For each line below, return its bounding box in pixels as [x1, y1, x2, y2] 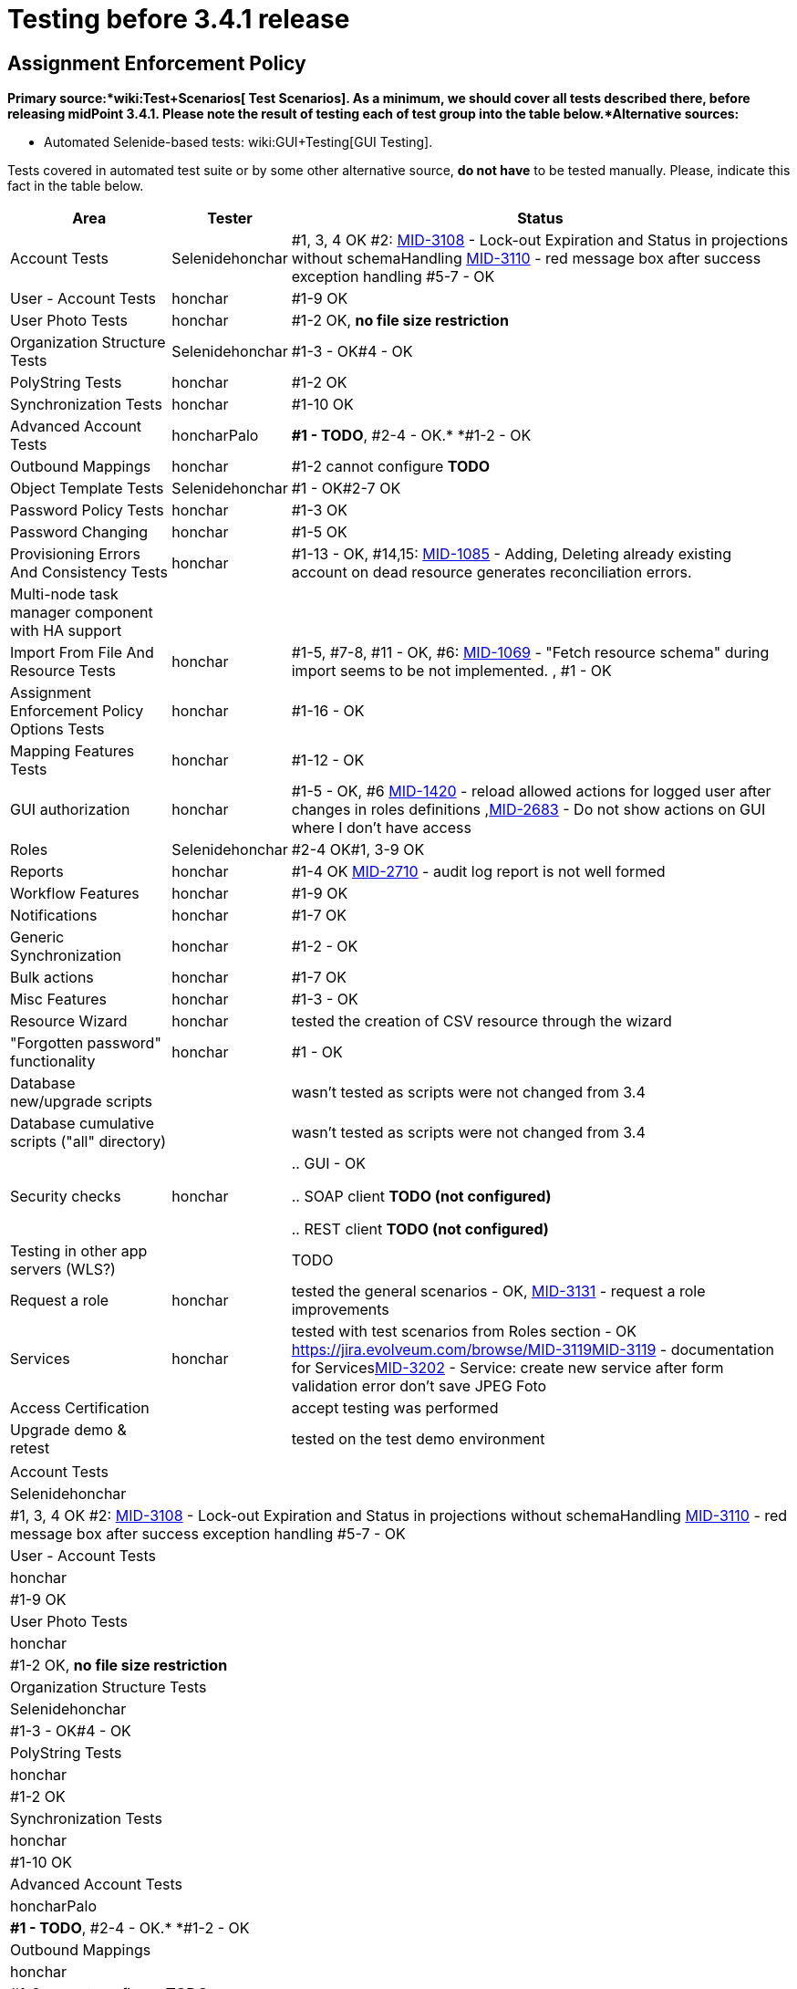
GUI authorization [10, 800, 130, 819]
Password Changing [10, 523, 149, 542]
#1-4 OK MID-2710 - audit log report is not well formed [291, 862, 666, 881]
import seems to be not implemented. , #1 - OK [291, 661, 612, 681]
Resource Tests [10, 661, 116, 681]
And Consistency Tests [10, 563, 168, 582]
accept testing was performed [291, 1399, 499, 1418]
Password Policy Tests [10, 501, 164, 520]
